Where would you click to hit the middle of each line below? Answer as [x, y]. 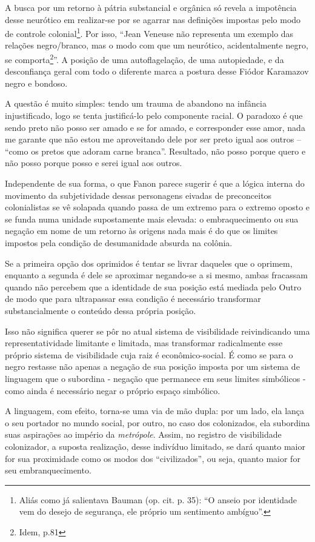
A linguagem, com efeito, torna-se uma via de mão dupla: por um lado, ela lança [155, 411]
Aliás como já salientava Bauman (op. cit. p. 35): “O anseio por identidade [158, 499]
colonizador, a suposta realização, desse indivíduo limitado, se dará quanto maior [155, 446]
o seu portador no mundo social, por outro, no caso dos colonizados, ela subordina [157, 422]
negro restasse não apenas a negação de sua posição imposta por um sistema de [152, 366]
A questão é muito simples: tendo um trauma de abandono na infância [136, 103]
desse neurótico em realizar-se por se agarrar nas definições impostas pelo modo [153, 19]
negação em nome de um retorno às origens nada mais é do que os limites [141, 231]
